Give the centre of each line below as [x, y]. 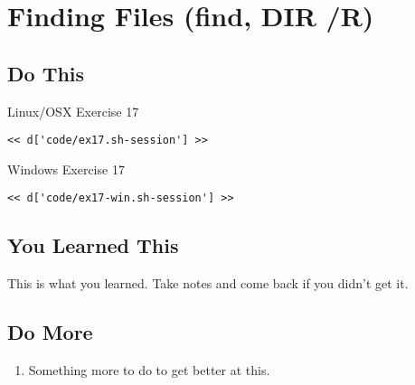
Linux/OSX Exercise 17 [73, 111]
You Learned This [93, 245]
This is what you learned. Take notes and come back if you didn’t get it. [208, 283]
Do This [46, 73]
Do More [50, 332]
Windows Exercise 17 [66, 169]
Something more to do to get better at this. [149, 370]
